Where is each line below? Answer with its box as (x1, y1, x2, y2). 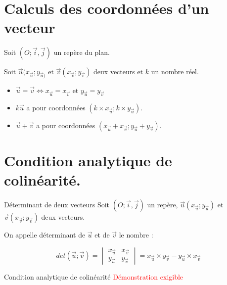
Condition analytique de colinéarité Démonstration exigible (4, 271, 183, 282)
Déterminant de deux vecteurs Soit (4, 199, 110, 210)
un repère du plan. (53, 47, 110, 57)
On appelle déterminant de (4, 230, 86, 240)
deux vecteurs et (93, 66, 143, 77)
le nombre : (119, 230, 153, 240)
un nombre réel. (151, 66, 199, 77)
